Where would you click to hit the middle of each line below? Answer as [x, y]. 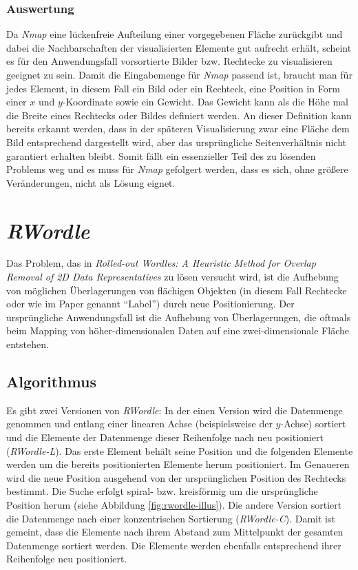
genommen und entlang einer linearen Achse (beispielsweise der [139, 424]
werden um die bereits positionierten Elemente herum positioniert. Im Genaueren [178, 464]
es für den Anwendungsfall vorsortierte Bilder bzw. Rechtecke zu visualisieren [169, 61]
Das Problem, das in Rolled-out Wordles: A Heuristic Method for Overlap [161, 263]
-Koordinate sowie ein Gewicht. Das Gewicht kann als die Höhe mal [206, 102]
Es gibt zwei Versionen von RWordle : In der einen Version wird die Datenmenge [175, 410]
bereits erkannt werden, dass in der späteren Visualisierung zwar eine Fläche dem [178, 129]
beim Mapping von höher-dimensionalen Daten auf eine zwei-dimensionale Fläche [178, 330]
